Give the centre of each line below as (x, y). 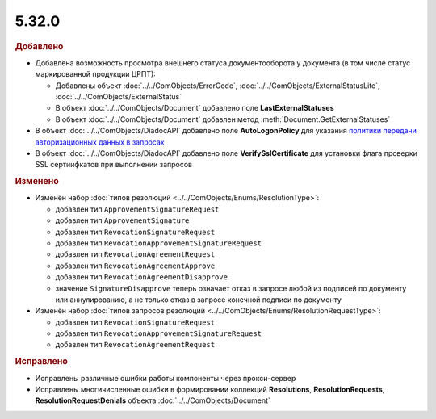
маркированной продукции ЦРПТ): (96, 74)
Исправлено (41, 362)
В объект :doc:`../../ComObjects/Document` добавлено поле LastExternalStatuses (195, 108)
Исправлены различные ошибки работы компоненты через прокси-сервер (166, 378)
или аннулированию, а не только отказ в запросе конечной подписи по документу (199, 300)
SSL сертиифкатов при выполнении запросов (114, 165)
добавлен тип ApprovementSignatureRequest (137, 209)
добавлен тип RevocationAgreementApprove (135, 266)
